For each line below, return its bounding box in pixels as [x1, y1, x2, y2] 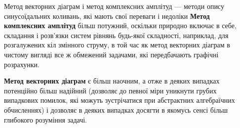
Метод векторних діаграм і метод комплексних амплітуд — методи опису [4, 1, 224, 11]
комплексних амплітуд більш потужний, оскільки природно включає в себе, [4, 20, 237, 31]
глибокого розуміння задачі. [4, 114, 87, 125]
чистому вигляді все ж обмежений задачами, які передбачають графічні [4, 49, 219, 59]
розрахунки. [4, 59, 40, 69]
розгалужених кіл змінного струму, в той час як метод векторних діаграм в [4, 40, 230, 50]
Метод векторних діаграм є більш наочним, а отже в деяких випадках [4, 76, 220, 86]
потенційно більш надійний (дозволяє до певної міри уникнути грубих [4, 85, 217, 95]
